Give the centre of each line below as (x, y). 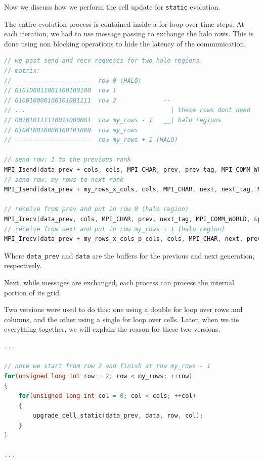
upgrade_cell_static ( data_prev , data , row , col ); (118, 416)
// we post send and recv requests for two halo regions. (104, 61)
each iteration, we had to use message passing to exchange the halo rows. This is (129, 34)
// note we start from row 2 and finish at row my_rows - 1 (107, 366)
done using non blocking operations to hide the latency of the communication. (125, 43)
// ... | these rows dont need (127, 110)
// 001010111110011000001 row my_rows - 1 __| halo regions (113, 120)
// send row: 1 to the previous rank (68, 160)
